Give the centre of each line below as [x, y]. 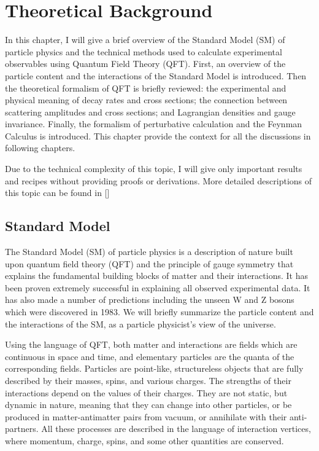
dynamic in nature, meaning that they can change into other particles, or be [148, 405]
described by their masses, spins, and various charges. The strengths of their [148, 380]
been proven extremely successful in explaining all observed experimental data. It [158, 287]
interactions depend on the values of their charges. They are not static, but [146, 392]
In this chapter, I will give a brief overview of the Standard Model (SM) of [145, 40]
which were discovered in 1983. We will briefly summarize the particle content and [159, 312]
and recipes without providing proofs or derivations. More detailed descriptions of [159, 180]
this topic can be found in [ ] [57, 193]
